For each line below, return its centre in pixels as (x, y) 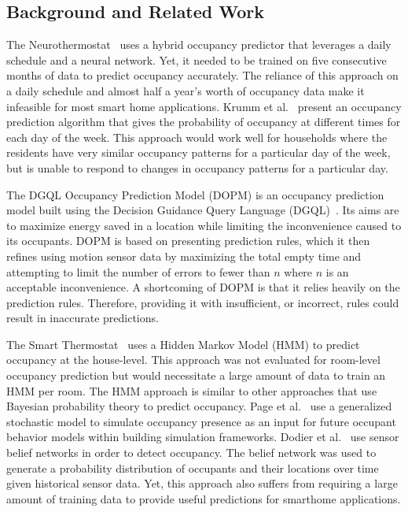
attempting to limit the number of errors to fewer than (138, 271)
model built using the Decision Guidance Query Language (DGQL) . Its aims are (203, 210)
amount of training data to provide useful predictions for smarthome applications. (204, 498)
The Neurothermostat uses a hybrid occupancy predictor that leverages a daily (199, 45)
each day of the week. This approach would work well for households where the (197, 137)
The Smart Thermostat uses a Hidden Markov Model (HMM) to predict (183, 344)
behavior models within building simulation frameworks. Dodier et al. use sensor (203, 437)
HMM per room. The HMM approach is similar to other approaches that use (192, 390)
